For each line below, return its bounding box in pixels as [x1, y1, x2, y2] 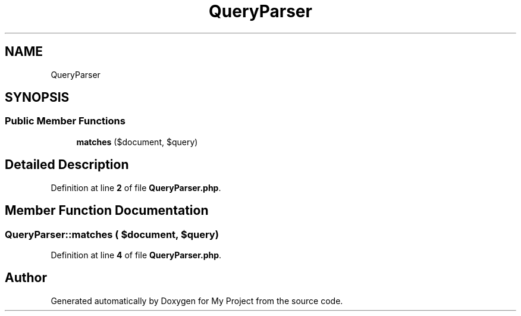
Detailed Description [5, 157, 129, 173]
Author [5, 270, 47, 286]
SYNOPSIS [5, 90, 70, 105]
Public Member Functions [5, 115, 125, 127]
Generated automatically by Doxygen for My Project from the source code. [51, 295, 343, 306]
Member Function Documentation [5, 203, 209, 218]
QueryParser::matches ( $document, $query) [5, 228, 219, 240]
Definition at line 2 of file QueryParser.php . [51, 182, 221, 193]
